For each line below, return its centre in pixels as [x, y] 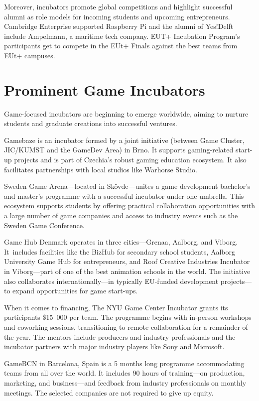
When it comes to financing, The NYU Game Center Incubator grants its [116, 307]
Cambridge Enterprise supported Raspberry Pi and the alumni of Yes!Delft [119, 26]
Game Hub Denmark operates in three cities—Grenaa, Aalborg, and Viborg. [121, 242]
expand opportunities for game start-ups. [75, 291]
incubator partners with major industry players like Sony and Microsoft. [114, 346]
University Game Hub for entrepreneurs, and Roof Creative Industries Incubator [127, 261]
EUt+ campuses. [30, 55]
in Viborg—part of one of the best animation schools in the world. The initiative [127, 271]
